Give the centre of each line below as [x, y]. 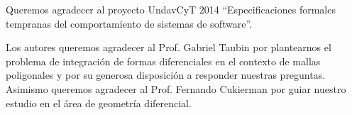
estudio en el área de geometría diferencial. [99, 103]
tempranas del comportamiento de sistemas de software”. [129, 23]
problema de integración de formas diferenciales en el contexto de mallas [163, 61]
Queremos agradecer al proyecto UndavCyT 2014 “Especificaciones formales [171, 9]
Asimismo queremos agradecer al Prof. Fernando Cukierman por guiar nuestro [176, 88]
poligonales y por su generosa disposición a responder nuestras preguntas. [166, 75]
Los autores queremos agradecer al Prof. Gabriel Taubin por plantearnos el [169, 47]
